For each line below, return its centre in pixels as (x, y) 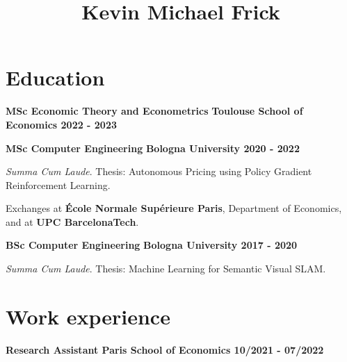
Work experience (88, 316)
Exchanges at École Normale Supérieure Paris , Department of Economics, (174, 208)
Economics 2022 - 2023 (62, 124)
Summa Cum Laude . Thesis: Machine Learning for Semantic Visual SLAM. (166, 269)
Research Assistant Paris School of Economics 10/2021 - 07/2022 (165, 349)
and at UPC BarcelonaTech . (72, 221)
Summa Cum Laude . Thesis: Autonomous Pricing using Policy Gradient (159, 171)
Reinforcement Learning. (58, 184)
